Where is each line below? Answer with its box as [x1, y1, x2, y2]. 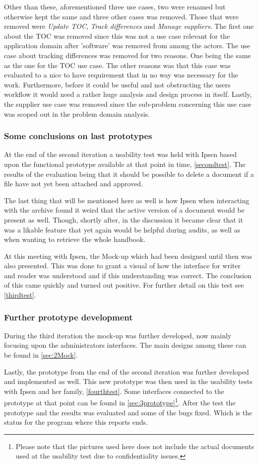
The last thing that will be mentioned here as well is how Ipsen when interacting [4, 195, 250, 205]
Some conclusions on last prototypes [4, 130, 152, 142]
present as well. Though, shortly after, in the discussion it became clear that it [4, 214, 243, 225]
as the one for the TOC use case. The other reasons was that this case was [4, 60, 231, 70]
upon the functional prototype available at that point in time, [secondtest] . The [4, 158, 246, 169]
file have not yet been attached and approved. [4, 178, 143, 189]
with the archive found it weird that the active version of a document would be [4, 205, 245, 215]
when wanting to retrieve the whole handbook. [4, 234, 146, 244]
